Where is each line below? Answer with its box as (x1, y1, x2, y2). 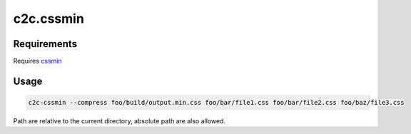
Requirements (13, 38, 78, 50)
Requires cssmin (13, 57, 62, 66)
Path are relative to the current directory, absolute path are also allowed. (13, 117, 226, 125)
